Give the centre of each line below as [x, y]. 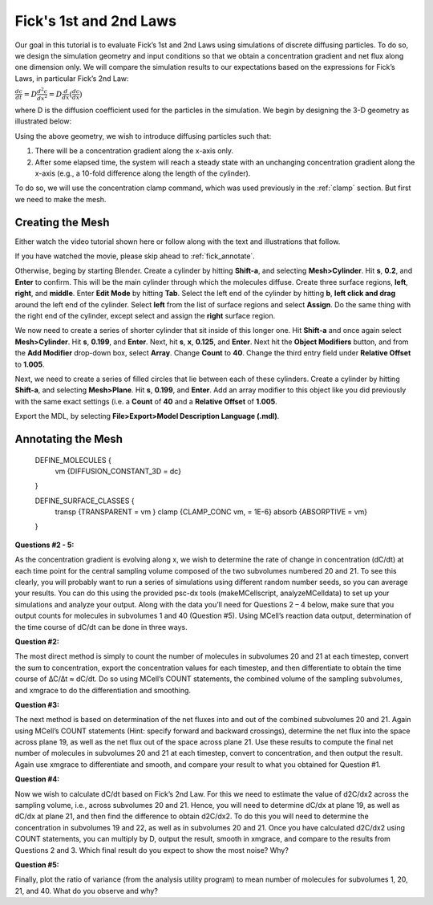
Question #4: [37, 779]
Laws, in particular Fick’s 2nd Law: [72, 78]
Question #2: [37, 641]
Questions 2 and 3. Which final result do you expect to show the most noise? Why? [152, 850]
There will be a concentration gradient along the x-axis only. [134, 151]
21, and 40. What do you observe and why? [86, 891]
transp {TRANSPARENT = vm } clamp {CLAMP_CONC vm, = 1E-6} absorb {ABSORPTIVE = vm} [211, 512]
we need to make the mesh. [61, 199]
